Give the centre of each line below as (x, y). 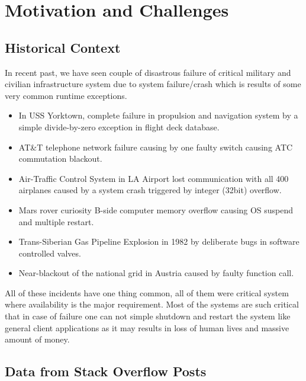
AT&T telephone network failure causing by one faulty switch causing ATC (156, 147)
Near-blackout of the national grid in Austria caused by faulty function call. (156, 273)
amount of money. (37, 339)
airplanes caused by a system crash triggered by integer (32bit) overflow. (150, 190)
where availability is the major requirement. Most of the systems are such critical (152, 304)
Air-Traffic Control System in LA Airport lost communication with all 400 (154, 178)
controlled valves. (50, 253)
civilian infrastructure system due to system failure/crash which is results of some (153, 84)
